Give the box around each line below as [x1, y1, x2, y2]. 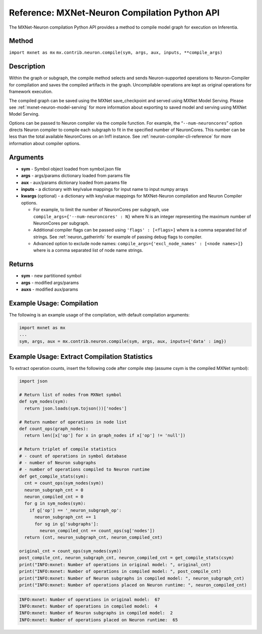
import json [19, 379, 48, 384]
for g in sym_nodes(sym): [24, 501, 86, 506]
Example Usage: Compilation [9, 299, 98, 307]
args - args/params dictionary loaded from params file [21, 173, 131, 179]
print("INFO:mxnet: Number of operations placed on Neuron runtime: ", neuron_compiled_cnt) [19, 583, 247, 588]
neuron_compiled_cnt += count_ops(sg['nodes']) [39, 528, 155, 534]
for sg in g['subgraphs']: [34, 521, 99, 527]
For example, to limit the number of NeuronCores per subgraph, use [33, 207, 169, 213]
